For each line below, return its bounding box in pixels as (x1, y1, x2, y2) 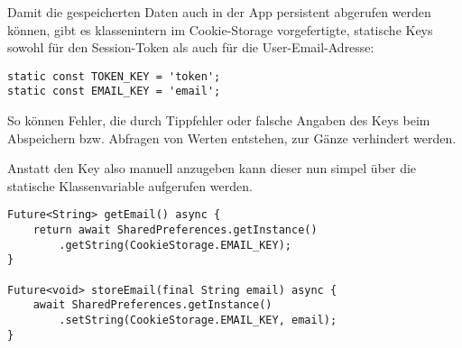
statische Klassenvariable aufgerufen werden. (7, 176, 253, 195)
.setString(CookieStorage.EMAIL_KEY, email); (59, 314, 337, 327)
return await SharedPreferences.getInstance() (32, 224, 318, 237)
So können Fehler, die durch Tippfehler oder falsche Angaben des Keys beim (7, 111, 430, 130)
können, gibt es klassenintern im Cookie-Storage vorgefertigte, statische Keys (7, 20, 433, 39)
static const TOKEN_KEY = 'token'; (7, 69, 221, 83)
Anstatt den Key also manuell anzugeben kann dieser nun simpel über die (7, 159, 417, 178)
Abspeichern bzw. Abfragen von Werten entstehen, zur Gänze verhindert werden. (7, 128, 457, 147)
